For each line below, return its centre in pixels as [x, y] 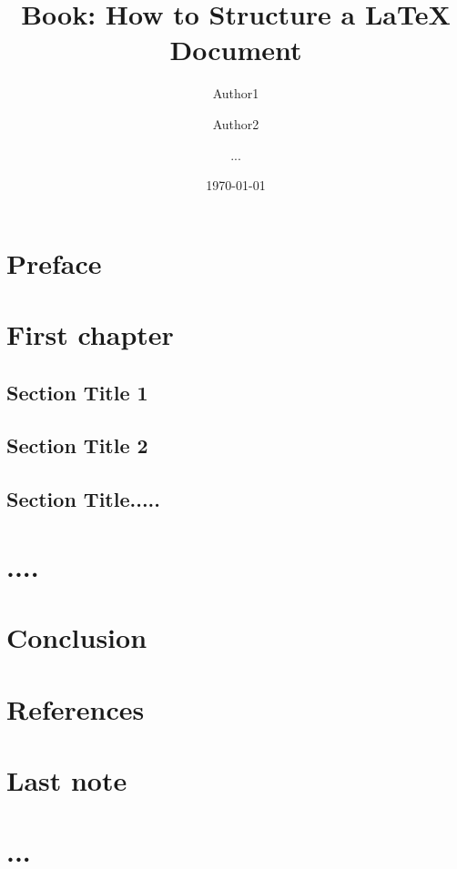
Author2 [236, 123]
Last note [67, 779]
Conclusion [77, 637]
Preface [54, 263]
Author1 [236, 93]
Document [236, 50]
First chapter [90, 334]
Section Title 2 [77, 445]
